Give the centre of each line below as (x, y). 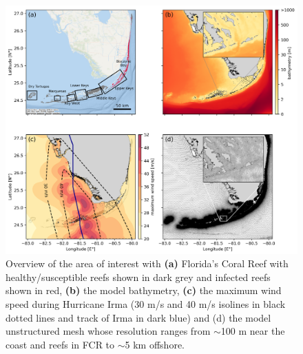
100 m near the (253, 331)
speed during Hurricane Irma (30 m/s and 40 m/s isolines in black (146, 304)
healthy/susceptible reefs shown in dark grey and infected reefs (138, 277)
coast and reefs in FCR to (60, 344)
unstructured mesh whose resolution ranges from (108, 331)
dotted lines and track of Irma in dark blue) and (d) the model (138, 317)
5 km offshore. (155, 344)
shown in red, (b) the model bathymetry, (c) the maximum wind (144, 290)
